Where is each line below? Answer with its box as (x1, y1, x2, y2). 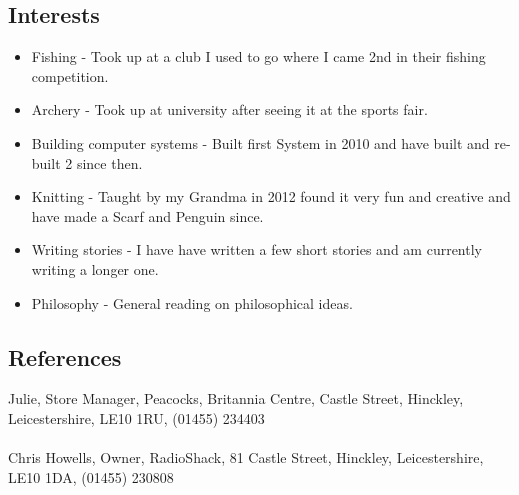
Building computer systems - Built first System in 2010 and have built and (31, 132, 490, 153)
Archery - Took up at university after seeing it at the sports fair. (31, 99, 428, 120)
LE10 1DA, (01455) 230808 (8, 466, 174, 487)
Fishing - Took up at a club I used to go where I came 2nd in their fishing (31, 46, 486, 67)
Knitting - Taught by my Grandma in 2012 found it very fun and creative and (31, 186, 511, 207)
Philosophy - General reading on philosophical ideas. (31, 292, 353, 313)
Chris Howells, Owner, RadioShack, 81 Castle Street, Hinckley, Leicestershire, (8, 447, 484, 468)
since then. (76, 152, 143, 173)
